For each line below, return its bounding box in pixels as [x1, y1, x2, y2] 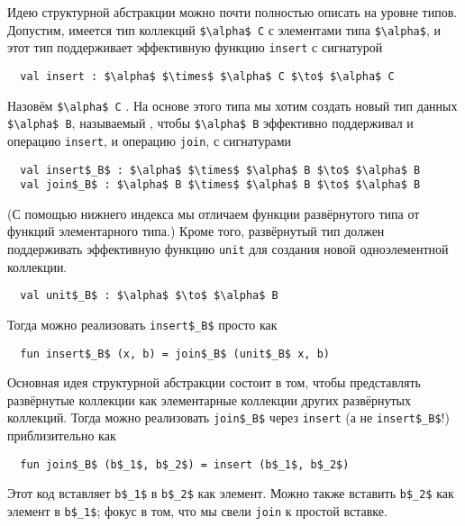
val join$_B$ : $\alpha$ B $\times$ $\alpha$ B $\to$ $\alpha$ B [20, 178, 421, 192]
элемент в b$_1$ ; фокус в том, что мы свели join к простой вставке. [7, 502, 387, 520]
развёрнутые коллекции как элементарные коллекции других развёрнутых [7, 390, 412, 409]
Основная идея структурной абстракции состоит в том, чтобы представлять [7, 373, 421, 392]
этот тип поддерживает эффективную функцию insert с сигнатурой [7, 38, 383, 57]
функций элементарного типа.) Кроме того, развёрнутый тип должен [7, 222, 385, 240]
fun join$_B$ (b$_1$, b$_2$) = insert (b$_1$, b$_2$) [20, 458, 350, 471]
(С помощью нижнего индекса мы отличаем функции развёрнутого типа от [7, 204, 420, 222]
